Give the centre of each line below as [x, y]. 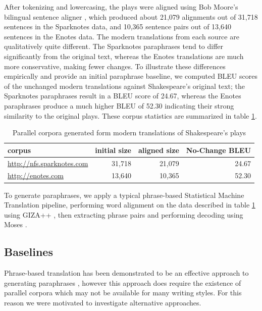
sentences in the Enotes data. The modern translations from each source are [122, 36]
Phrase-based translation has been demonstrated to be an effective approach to [126, 273]
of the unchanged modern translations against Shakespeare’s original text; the [124, 86]
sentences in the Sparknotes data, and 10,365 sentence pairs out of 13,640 [118, 27]
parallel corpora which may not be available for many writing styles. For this [123, 293]
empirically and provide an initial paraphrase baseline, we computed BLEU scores [131, 76]
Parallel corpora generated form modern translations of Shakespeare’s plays [129, 133]
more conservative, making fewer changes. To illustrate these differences [115, 66]
